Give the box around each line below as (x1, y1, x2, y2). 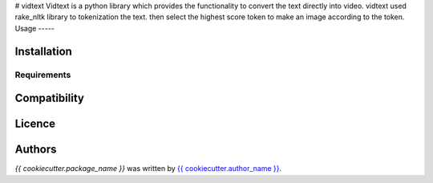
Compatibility (14, 91, 84, 105)
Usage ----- (14, 23, 55, 33)
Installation (14, 44, 72, 58)
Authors (14, 143, 57, 157)
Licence (14, 117, 56, 131)
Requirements (14, 69, 71, 80)
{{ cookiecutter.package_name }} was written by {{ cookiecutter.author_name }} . (14, 164, 282, 173)
